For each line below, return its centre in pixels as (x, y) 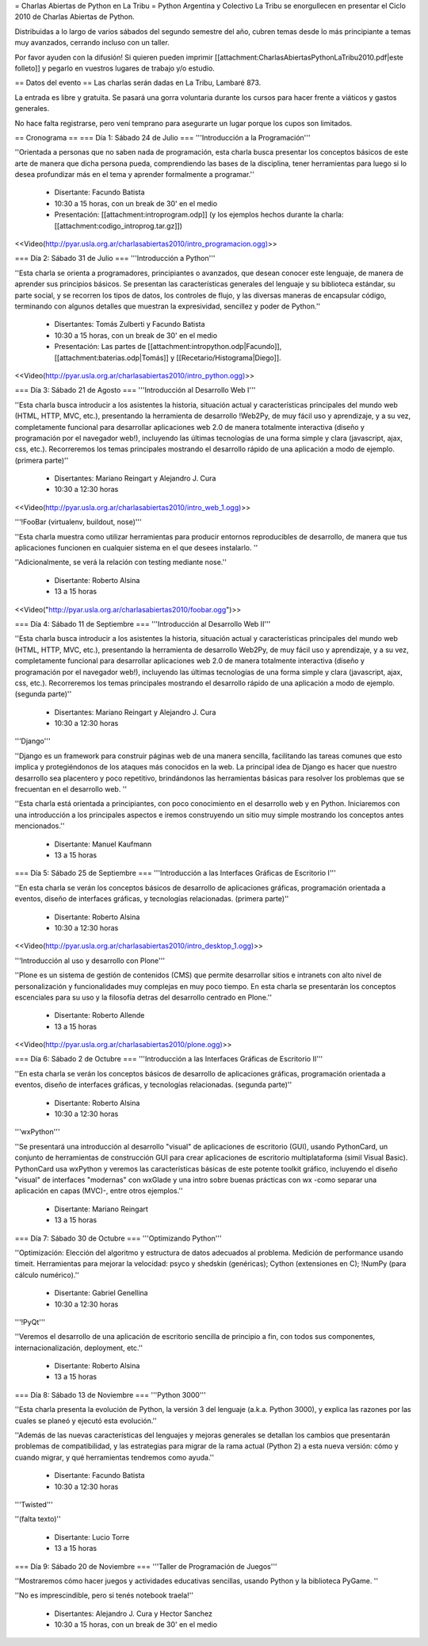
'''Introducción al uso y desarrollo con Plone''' (90, 961)
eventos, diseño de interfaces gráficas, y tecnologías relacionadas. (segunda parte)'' (153, 1085)
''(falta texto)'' (38, 1519)
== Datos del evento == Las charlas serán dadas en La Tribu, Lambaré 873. (138, 82)
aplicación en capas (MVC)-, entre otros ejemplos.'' (99, 1191)
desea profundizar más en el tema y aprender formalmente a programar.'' (135, 175)
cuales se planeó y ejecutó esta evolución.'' (86, 1421)
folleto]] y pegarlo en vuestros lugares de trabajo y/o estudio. (115, 68)
